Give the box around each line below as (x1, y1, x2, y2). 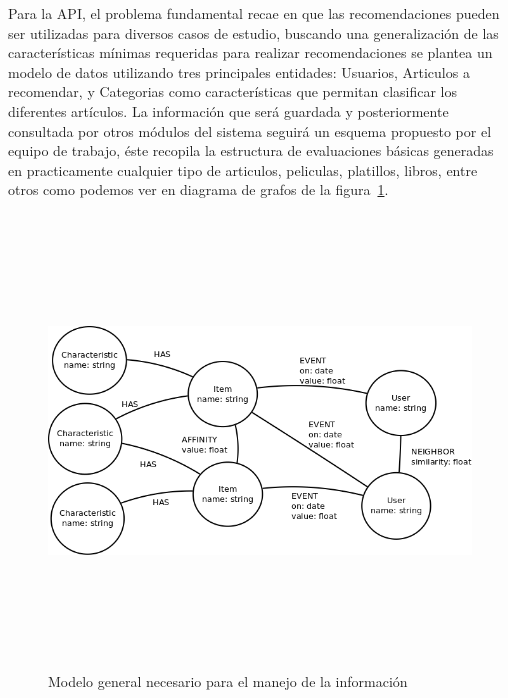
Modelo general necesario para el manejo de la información (48, 671, 408, 692)
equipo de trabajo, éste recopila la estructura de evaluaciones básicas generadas (8, 140, 494, 161)
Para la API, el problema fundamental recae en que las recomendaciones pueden (8, 3, 500, 23)
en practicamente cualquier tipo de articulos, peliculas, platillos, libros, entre (8, 159, 478, 180)
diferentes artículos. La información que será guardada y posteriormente (8, 100, 449, 121)
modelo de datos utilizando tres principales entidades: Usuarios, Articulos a (8, 61, 470, 82)
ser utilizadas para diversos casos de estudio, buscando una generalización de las (8, 22, 499, 43)
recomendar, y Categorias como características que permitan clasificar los (8, 81, 457, 102)
